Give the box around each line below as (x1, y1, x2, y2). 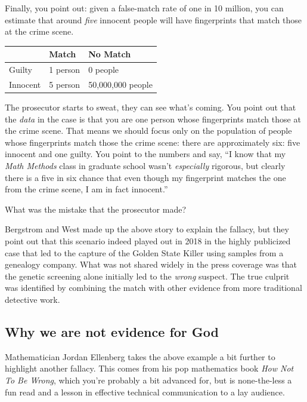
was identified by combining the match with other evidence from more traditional (5, 281, 302, 294)
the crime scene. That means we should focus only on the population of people (5, 124, 292, 137)
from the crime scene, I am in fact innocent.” (5, 183, 168, 195)
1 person (49, 63, 80, 76)
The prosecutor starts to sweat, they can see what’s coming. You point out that (5, 101, 296, 113)
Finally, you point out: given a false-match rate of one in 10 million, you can (5, 2, 284, 14)
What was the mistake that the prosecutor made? (5, 202, 186, 215)
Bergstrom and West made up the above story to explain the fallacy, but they (5, 223, 289, 235)
